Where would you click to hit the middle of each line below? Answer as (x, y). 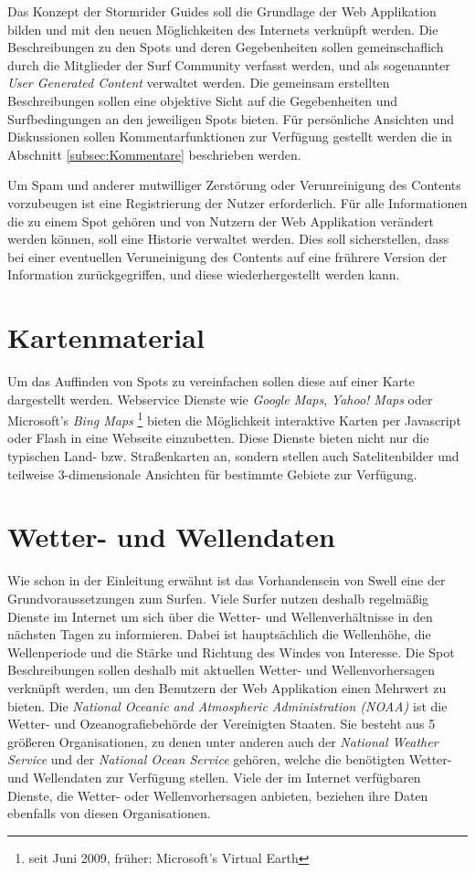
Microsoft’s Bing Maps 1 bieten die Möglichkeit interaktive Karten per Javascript (234, 419)
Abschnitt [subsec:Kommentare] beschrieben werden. (154, 154)
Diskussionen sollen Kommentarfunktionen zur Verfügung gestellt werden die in (230, 137)
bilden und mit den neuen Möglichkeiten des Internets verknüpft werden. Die (223, 29)
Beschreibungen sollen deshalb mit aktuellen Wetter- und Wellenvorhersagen (222, 670)
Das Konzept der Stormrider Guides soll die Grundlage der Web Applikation (222, 11)
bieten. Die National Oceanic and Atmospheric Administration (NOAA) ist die (227, 705)
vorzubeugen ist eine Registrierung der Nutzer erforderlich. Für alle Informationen (237, 202)
